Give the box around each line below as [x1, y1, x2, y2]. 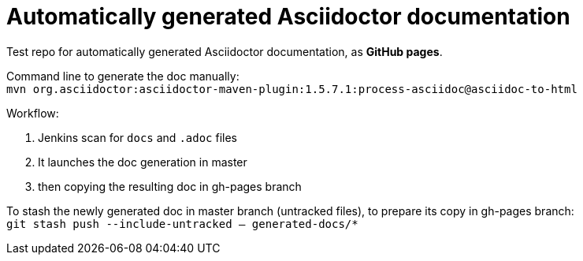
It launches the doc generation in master [38, 155, 247, 169]
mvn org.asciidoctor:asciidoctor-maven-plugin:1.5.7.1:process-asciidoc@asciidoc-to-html [6, 82, 577, 95]
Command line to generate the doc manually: [6, 69, 240, 83]
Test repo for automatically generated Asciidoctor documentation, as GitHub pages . [6, 44, 443, 58]
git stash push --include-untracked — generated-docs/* [6, 217, 358, 230]
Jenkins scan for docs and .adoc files [38, 130, 237, 144]
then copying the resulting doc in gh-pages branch [38, 179, 302, 193]
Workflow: [6, 106, 59, 120]
